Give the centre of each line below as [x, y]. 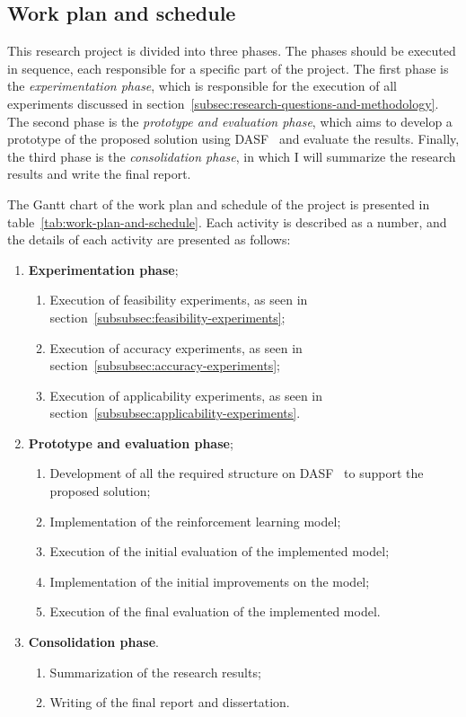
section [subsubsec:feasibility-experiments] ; [167, 317]
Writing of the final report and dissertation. [170, 702]
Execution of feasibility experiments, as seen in [179, 300]
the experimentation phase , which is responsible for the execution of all [202, 86]
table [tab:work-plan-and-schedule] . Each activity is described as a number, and [227, 221]
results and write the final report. [99, 174]
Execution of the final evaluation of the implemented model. [215, 611]
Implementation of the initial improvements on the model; [210, 581]
